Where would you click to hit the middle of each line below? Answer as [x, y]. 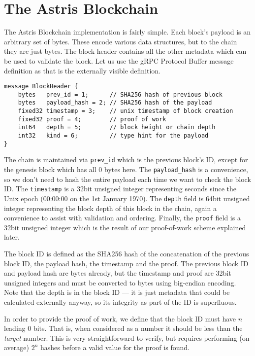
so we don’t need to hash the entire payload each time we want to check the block [127, 179]
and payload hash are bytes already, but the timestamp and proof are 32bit [118, 273]
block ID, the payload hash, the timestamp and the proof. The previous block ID [126, 263]
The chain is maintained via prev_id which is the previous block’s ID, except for [126, 160]
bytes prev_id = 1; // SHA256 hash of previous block [120, 94]
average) [16, 347]
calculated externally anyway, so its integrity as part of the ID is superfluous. [120, 302]
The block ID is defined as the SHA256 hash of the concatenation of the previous [127, 253]
